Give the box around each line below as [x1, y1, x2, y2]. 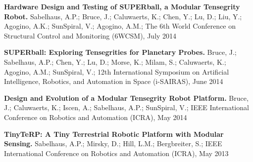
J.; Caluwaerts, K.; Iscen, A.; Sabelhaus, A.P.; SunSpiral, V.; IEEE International [4, 102, 249, 113]
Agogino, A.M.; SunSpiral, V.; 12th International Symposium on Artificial [4, 66, 229, 77]
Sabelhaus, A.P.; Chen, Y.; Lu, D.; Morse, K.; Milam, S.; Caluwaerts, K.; [4, 56, 226, 67]
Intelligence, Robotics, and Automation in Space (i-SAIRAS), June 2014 [4, 76, 223, 86]
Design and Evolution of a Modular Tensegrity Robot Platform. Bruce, [4, 92, 249, 103]
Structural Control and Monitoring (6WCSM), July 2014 [4, 30, 177, 40]
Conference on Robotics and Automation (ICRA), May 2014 [4, 112, 187, 122]
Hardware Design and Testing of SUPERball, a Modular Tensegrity [4, 1, 240, 11]
